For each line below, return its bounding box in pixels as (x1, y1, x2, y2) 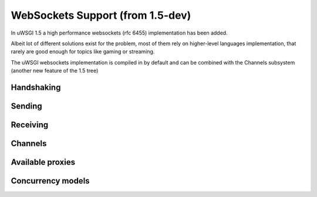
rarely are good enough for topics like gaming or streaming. (11, 48, 155, 55)
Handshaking (11, 82, 61, 92)
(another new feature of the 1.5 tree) (11, 67, 99, 74)
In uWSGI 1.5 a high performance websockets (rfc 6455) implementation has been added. (11, 29, 228, 36)
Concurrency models (11, 176, 90, 186)
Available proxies (11, 157, 76, 167)
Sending (11, 101, 42, 111)
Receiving (11, 120, 49, 130)
